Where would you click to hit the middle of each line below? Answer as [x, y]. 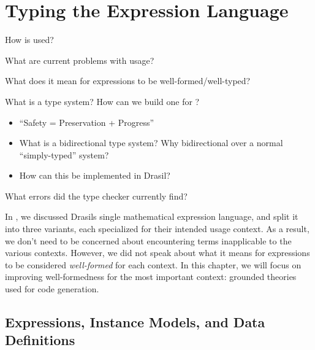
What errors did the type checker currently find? [96, 196]
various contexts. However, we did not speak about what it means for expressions [157, 253]
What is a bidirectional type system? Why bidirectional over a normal [151, 143]
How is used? [29, 40]
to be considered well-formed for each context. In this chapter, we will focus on [153, 264]
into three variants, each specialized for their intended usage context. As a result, [157, 229]
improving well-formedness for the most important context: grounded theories [151, 277]
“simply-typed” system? [64, 154]
